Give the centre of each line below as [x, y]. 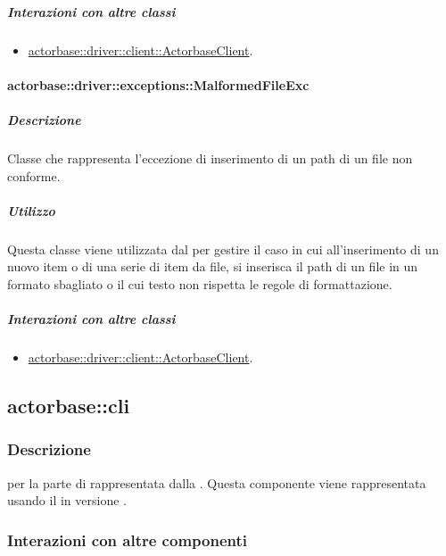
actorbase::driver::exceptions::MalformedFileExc [158, 84]
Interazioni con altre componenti [127, 539]
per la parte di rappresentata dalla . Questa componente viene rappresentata [217, 482]
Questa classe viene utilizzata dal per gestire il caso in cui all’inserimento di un [223, 249]
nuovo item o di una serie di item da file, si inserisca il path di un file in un [213, 266]
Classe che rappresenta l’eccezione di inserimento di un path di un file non [210, 158]
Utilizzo [31, 210]
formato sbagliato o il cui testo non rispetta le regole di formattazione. [200, 283]
